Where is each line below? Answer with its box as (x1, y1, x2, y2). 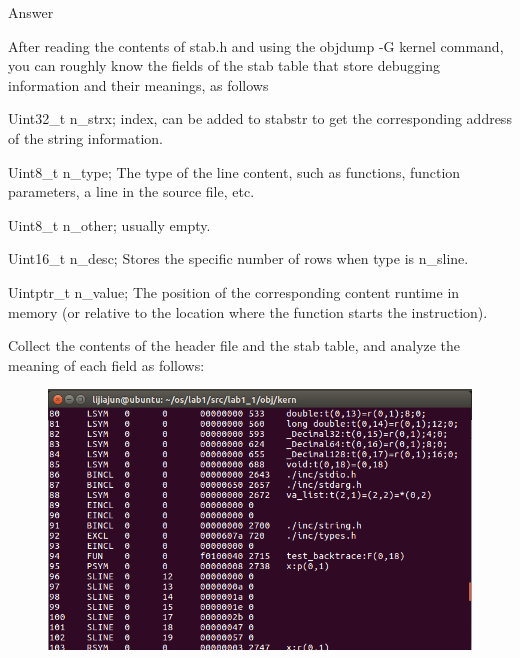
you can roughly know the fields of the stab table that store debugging (8, 55, 440, 76)
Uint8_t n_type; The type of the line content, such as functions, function (8, 161, 461, 182)
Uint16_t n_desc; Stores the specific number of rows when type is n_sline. (8, 248, 469, 269)
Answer (8, 2, 54, 22)
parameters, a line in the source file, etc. (8, 181, 255, 202)
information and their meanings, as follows (8, 74, 269, 95)
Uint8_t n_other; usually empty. (8, 214, 211, 235)
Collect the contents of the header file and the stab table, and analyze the (8, 335, 461, 356)
